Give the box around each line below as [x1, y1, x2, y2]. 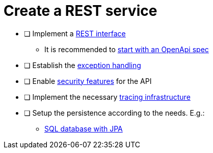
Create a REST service [4, 2, 157, 19]
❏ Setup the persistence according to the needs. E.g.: [24, 108, 205, 117]
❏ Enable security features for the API [24, 76, 152, 85]
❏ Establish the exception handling [24, 60, 141, 70]
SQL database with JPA [44, 124, 123, 133]
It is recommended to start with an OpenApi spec [44, 45, 209, 54]
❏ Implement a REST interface [24, 29, 126, 38]
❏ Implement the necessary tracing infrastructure [24, 92, 191, 101]
